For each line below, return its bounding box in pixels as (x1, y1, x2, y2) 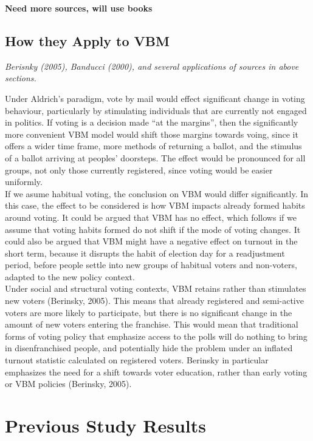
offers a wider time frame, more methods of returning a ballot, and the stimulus (5, 140, 302, 152)
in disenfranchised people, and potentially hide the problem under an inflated (5, 342, 293, 354)
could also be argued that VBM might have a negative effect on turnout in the (5, 235, 298, 247)
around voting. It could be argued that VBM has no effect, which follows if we (5, 210, 297, 223)
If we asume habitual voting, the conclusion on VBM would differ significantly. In (5, 187, 309, 200)
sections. (5, 72, 36, 84)
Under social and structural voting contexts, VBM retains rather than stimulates (5, 282, 306, 295)
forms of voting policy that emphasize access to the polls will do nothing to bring (5, 329, 308, 342)
